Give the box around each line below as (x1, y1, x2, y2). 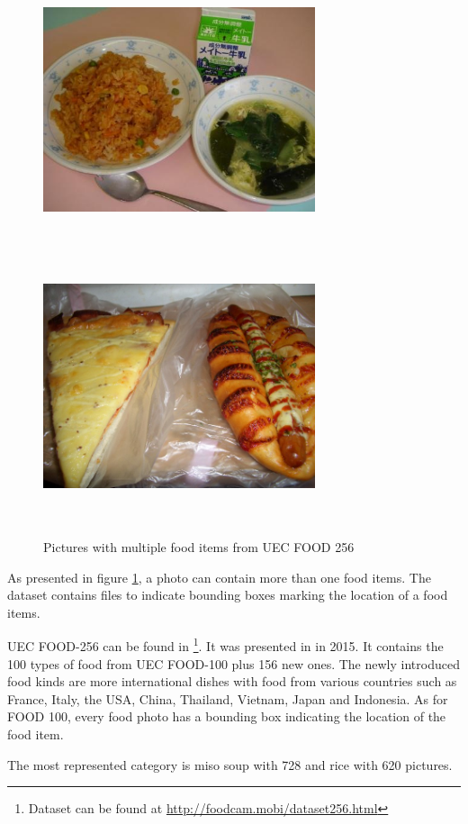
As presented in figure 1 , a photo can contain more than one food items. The (7, 567, 431, 586)
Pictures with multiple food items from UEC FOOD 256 (43, 537, 355, 556)
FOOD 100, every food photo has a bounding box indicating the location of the (7, 707, 446, 726)
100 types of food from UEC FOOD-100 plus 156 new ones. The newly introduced (7, 654, 460, 673)
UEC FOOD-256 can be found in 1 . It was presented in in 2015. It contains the (7, 634, 444, 655)
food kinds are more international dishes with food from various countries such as (7, 672, 457, 691)
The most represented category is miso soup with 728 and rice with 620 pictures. (7, 755, 453, 774)
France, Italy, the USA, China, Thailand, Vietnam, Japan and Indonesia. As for (7, 689, 448, 708)
